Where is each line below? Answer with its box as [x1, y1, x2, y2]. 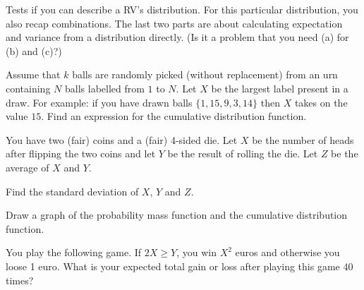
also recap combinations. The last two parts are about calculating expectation [6, 16, 343, 30]
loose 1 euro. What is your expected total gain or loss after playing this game [6, 258, 340, 273]
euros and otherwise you [235, 245, 340, 260]
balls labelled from [64, 80, 145, 95]
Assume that [6, 67, 61, 82]
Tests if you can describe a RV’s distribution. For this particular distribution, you [6, 2, 358, 16]
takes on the [294, 95, 348, 109]
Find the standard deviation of [6, 183, 139, 198]
